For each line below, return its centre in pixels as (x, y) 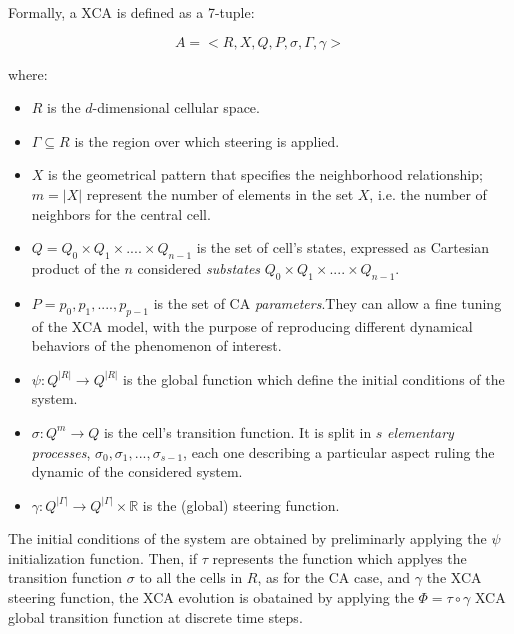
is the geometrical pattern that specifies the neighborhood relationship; (265, 174)
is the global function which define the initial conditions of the (314, 378)
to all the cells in (191, 577)
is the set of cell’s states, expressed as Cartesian (343, 247)
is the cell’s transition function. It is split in (237, 431)
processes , (61, 451)
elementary (420, 431)
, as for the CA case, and (334, 577)
